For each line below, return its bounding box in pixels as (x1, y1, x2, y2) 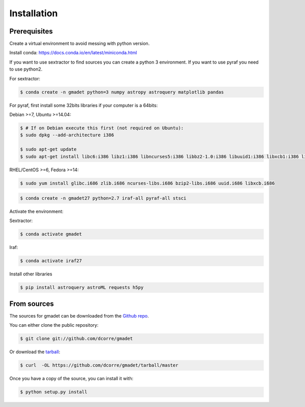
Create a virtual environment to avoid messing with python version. (9, 41, 150, 47)
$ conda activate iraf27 (20, 258, 82, 264)
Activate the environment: (9, 208, 64, 214)
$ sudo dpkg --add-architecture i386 (20, 132, 114, 138)
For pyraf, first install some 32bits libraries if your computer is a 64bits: (9, 102, 158, 108)
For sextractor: (9, 75, 41, 81)
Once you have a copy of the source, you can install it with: (9, 375, 134, 382)
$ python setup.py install (20, 389, 87, 395)
